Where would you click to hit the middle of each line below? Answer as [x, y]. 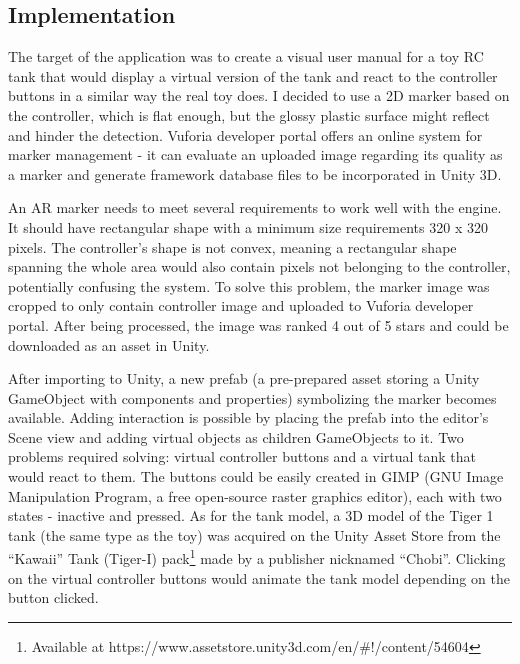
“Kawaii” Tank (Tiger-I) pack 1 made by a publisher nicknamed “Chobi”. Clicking [257, 557]
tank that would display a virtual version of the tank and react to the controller [253, 75]
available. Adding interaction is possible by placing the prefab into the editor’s [248, 417]
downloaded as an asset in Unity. [109, 344]
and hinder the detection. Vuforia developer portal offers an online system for [245, 134]
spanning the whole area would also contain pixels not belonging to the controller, [259, 266]
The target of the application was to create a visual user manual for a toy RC [246, 56]
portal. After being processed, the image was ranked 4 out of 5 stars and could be [258, 324]
